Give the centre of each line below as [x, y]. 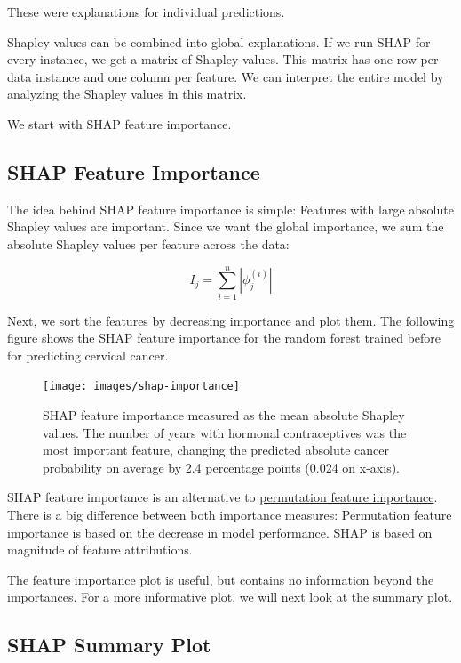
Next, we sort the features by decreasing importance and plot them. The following [231, 320]
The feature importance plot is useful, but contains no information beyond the [221, 579]
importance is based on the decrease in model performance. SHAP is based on [220, 532]
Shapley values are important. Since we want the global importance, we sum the [226, 226]
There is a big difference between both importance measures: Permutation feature [230, 515]
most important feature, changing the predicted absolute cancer [216, 450]
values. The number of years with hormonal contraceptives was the [225, 432]
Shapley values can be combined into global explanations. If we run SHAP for [219, 41]
